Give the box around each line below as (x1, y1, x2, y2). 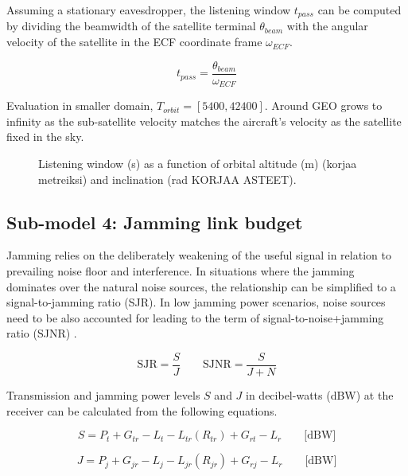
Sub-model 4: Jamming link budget (6, 209, 303, 234)
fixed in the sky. (6, 128, 84, 145)
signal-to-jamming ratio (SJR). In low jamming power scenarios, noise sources (6, 294, 386, 310)
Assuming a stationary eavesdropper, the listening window (6, 2, 291, 18)
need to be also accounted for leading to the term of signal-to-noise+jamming (6, 309, 384, 326)
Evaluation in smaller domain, (6, 97, 153, 114)
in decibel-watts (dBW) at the (246, 386, 394, 403)
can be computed (317, 2, 402, 18)
